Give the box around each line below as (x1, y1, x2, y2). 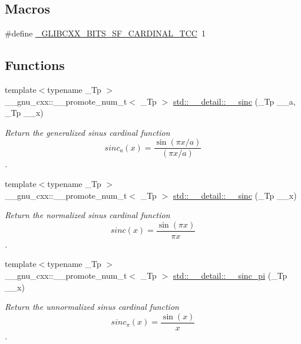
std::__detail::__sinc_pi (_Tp (173, 269, 287, 282)
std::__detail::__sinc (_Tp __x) (173, 189, 297, 201)
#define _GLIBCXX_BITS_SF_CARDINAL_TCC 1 (5, 27, 206, 39)
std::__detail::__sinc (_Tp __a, (173, 95, 296, 107)
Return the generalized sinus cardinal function (5, 126, 170, 138)
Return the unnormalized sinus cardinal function (5, 300, 179, 313)
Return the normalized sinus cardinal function (5, 209, 170, 221)
